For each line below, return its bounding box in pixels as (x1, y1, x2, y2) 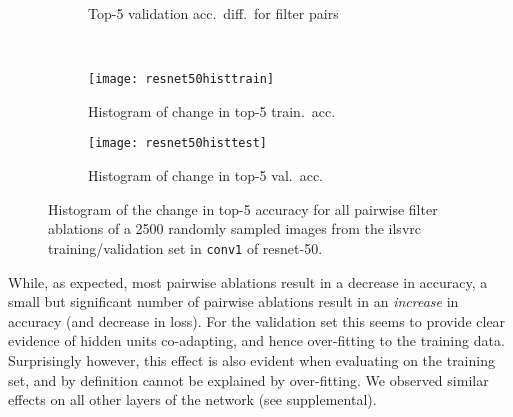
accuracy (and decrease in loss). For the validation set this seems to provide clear (8, 310, 506, 331)
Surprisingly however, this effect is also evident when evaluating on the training (8, 349, 495, 370)
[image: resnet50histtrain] (88, 72, 275, 87)
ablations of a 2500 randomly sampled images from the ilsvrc (48, 218, 421, 239)
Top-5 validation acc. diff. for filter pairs (88, 3, 339, 23)
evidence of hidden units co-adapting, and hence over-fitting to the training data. (8, 330, 505, 351)
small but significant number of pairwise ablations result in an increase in (8, 291, 459, 312)
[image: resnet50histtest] (88, 136, 267, 151)
